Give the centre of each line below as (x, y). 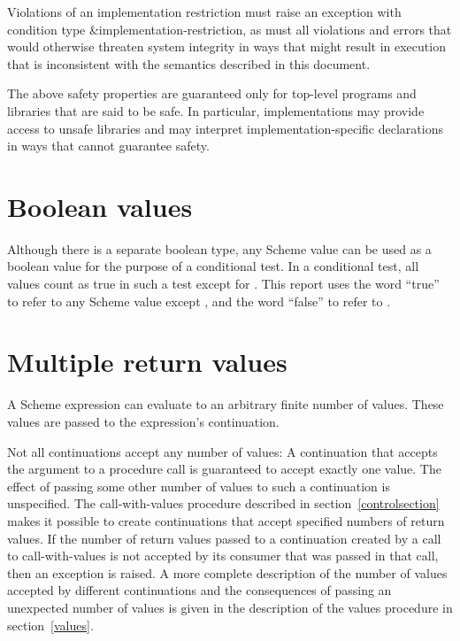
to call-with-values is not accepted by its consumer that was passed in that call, (223, 556)
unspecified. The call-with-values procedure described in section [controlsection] (223, 503)
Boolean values (100, 206)
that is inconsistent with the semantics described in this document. (189, 63)
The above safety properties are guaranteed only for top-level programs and (212, 93)
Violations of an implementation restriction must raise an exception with (204, 12)
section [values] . (50, 625)
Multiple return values (147, 362)
